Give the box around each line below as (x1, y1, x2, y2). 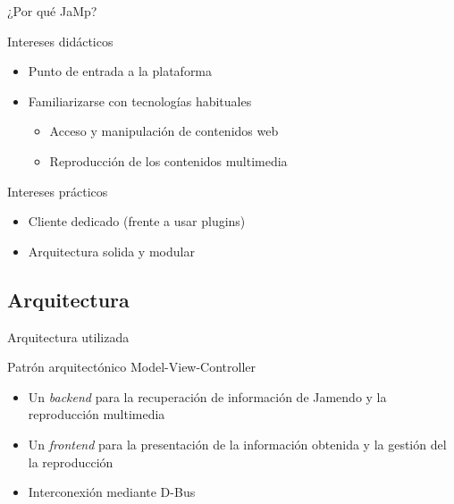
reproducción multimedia (28, 405, 165, 424)
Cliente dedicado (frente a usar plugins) (28, 212, 246, 231)
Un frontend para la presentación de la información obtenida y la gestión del (28, 434, 447, 453)
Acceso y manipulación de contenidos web (49, 122, 279, 140)
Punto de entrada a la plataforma (28, 62, 213, 80)
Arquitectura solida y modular (28, 241, 195, 260)
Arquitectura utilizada (7, 327, 130, 346)
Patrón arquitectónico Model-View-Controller (7, 357, 256, 376)
